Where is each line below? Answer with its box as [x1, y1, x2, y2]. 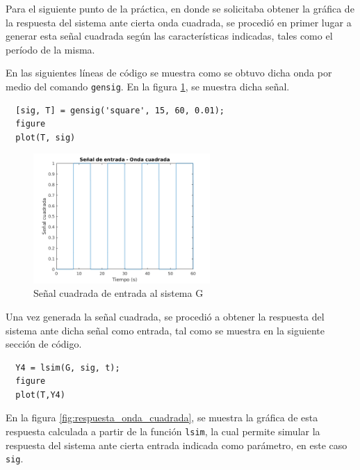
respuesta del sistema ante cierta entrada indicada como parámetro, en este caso [6, 437, 347, 452]
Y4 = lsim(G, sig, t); [15, 362, 120, 373]
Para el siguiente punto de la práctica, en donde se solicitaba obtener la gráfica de [6, 1, 354, 15]
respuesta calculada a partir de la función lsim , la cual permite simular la [6, 424, 320, 439]
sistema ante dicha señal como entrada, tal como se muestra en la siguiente [6, 323, 325, 337]
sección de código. [6, 337, 82, 351]
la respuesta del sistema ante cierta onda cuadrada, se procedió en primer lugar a [6, 15, 352, 29]
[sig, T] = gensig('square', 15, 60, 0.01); [15, 105, 224, 115]
